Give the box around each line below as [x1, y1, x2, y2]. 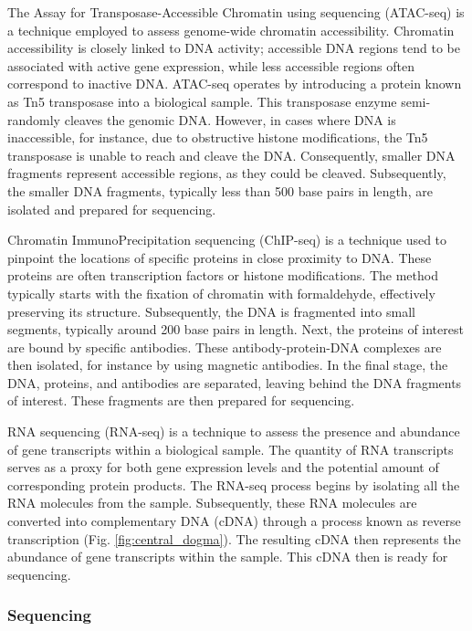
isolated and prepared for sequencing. [7, 199, 216, 218]
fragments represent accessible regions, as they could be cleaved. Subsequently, [7, 163, 446, 183]
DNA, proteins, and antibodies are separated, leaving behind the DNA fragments [7, 373, 462, 392]
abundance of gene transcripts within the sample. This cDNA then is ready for [7, 547, 448, 566]
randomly [7, 110, 61, 129]
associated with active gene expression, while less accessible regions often [7, 56, 414, 75]
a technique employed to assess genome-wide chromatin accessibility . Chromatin [7, 20, 455, 39]
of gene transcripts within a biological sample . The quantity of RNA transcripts [7, 439, 454, 458]
